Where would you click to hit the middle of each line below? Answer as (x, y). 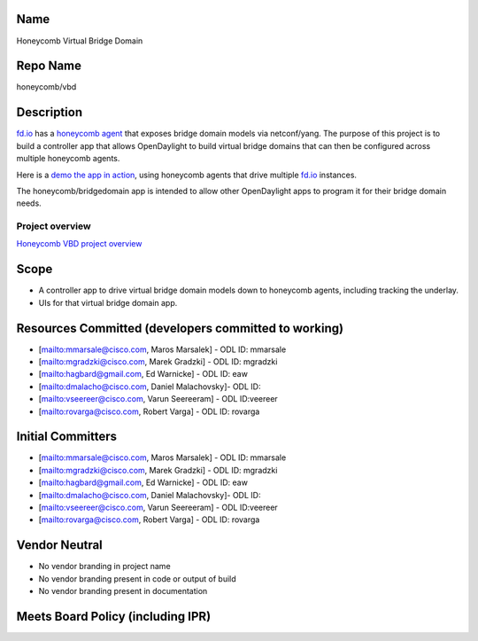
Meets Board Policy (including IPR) (114, 616)
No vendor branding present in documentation (123, 591)
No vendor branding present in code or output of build (137, 578)
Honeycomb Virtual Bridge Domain (80, 41)
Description (50, 112)
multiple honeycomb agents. (68, 159)
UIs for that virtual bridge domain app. (108, 302)
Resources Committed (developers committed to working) (180, 328)
